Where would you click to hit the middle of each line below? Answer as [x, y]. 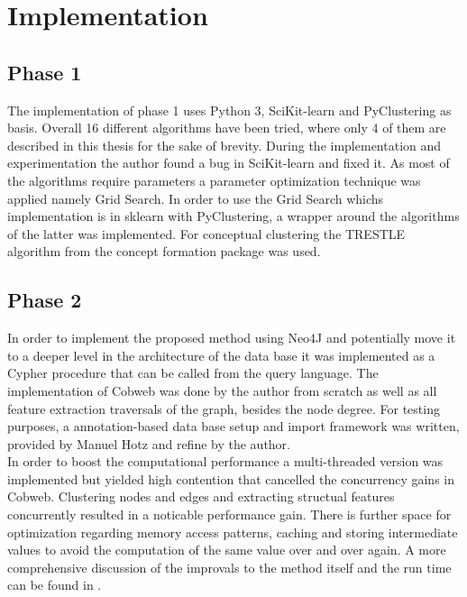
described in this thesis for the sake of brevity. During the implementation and [224, 145]
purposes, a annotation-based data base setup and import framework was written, [233, 426]
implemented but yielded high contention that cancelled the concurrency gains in [231, 478]
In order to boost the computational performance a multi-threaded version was [225, 461]
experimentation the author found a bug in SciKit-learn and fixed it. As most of [229, 163]
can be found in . [55, 585]
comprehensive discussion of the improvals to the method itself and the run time [229, 567]
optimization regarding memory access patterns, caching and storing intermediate [233, 532]
